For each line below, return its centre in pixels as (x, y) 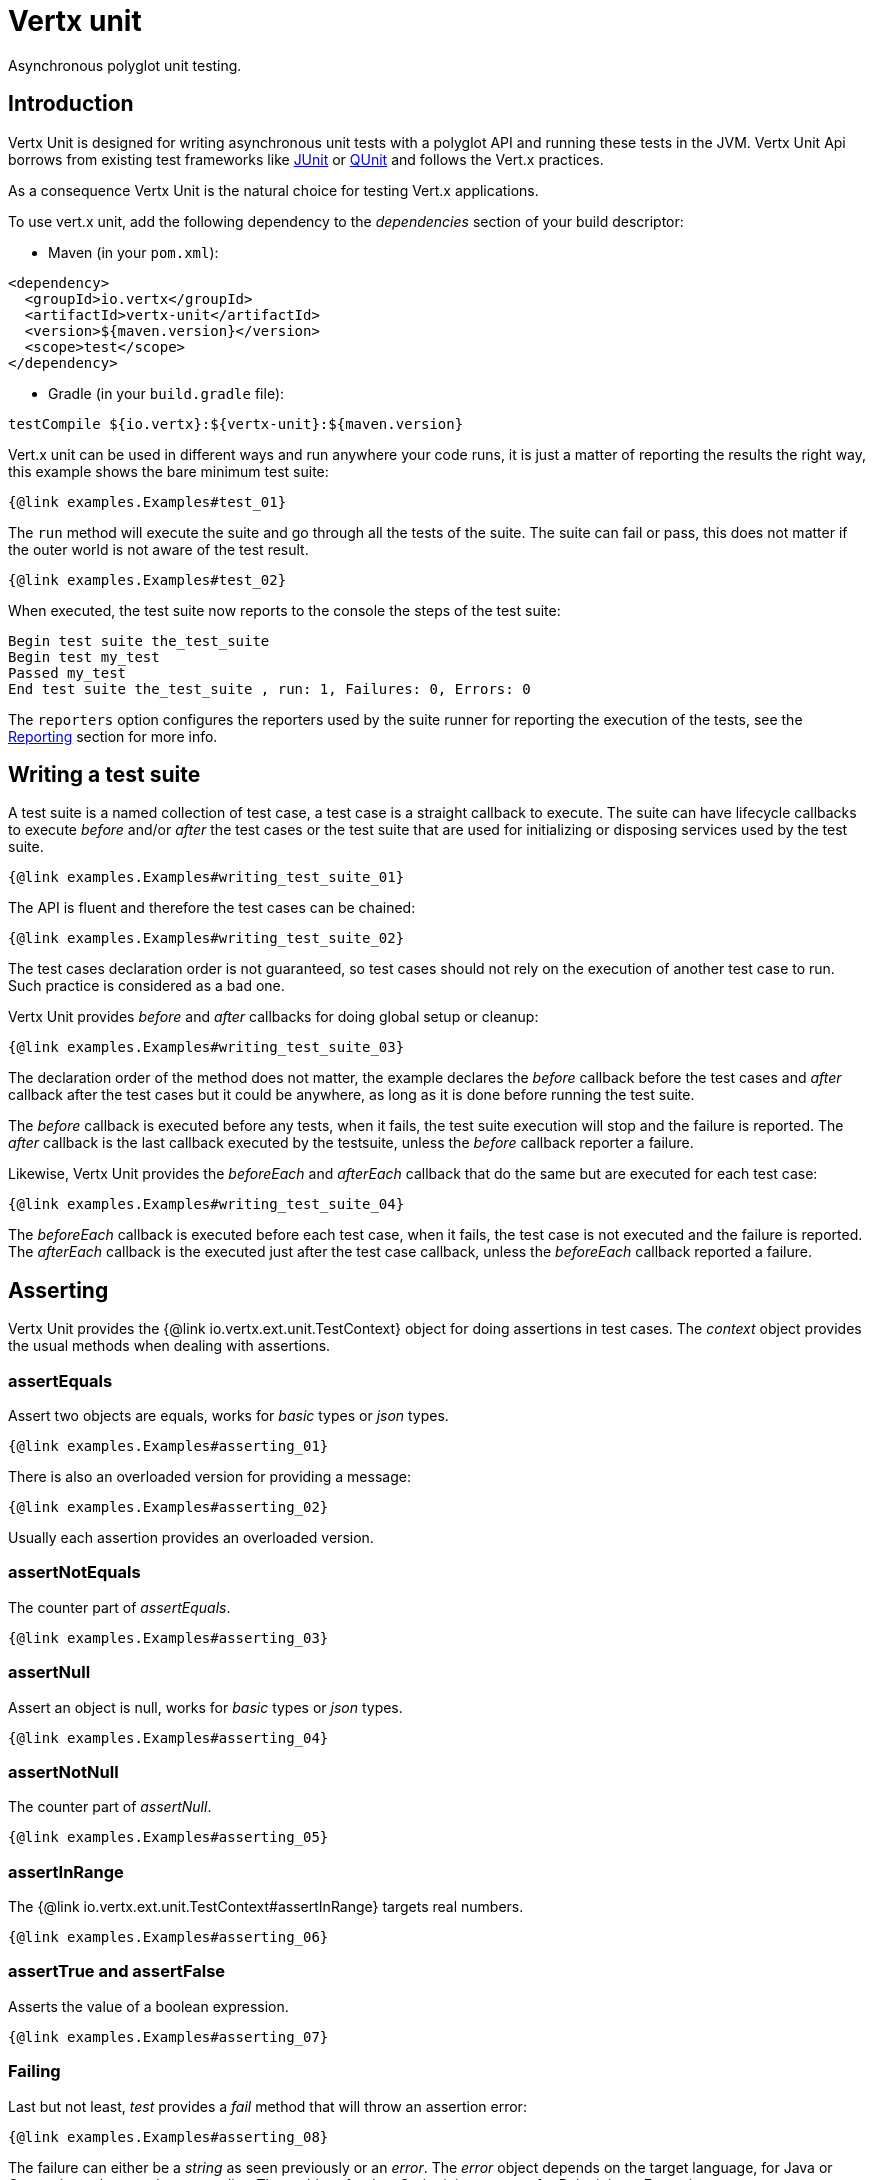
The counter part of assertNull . (110, 1807)
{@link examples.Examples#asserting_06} (168, 1937)
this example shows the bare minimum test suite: (168, 471)
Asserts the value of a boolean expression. (148, 2006)
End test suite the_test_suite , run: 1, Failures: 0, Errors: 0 (269, 688)
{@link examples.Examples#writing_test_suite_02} (206, 938)
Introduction (71, 104)
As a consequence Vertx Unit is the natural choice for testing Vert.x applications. (273, 190)
